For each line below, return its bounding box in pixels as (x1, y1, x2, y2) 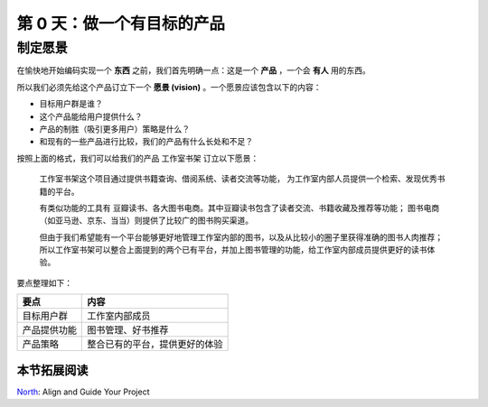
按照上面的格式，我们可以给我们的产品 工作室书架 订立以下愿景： (16, 153, 259, 163)
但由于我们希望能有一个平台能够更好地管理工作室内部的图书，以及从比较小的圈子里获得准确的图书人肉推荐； (39, 231, 443, 243)
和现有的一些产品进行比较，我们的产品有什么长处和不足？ (39, 136, 253, 147)
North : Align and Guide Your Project (16, 386, 150, 397)
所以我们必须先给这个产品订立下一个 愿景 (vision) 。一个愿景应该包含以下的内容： (16, 81, 322, 92)
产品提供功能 (22, 324, 77, 337)
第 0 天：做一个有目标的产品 (16, 14, 226, 33)
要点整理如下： (16, 277, 72, 288)
